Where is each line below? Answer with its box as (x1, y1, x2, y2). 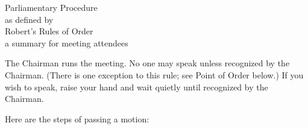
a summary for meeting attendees (5, 36, 128, 49)
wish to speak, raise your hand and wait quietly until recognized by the (5, 80, 268, 93)
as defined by (5, 13, 54, 25)
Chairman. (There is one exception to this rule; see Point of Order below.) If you (5, 68, 304, 81)
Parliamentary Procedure (5, 1, 98, 13)
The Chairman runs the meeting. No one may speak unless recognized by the (5, 57, 290, 69)
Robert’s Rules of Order (5, 25, 93, 37)
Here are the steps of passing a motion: (5, 112, 149, 125)
